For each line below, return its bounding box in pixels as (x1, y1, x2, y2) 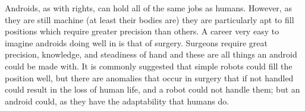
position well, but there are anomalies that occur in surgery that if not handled (5, 71, 294, 84)
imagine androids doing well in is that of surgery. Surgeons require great (5, 36, 268, 49)
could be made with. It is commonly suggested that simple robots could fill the (5, 59, 293, 72)
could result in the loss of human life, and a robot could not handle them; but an (5, 83, 300, 96)
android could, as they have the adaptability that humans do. (5, 94, 229, 107)
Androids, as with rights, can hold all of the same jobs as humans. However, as (5, 2, 292, 14)
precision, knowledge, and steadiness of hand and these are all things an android (5, 48, 297, 61)
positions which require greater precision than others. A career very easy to (5, 25, 279, 37)
